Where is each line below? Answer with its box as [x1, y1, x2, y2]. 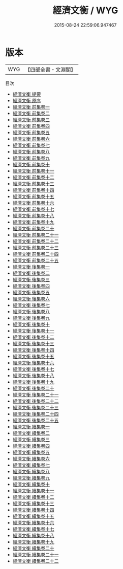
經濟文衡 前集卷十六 [12, 200, 54, 206]
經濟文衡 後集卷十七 [12, 366, 54, 372]
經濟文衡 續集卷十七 [12, 526, 54, 532]
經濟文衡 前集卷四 [12, 123, 50, 129]
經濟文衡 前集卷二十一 [12, 231, 59, 238]
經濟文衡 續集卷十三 [12, 500, 54, 507]
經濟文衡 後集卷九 [12, 315, 50, 321]
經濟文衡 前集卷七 [12, 142, 50, 148]
